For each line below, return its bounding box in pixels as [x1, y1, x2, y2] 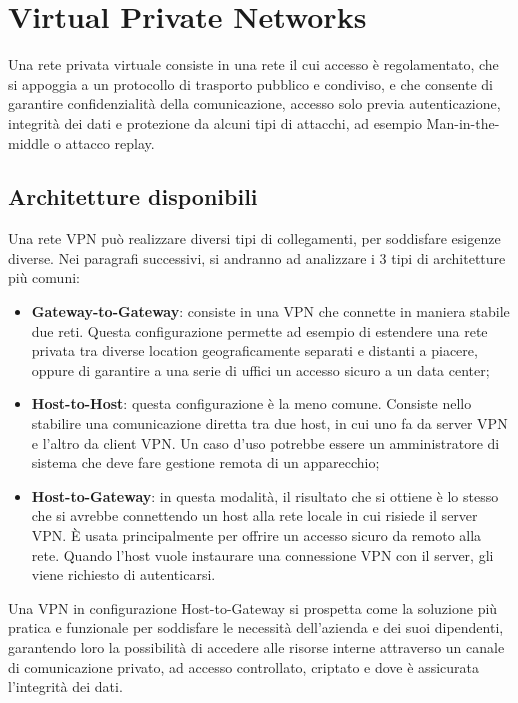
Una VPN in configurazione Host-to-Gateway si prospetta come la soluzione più [8, 597, 498, 618]
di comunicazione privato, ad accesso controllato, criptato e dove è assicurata [8, 656, 479, 677]
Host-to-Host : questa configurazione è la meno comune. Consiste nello [31, 393, 472, 414]
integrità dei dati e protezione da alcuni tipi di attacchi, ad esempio [8, 112, 422, 133]
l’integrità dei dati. [8, 676, 123, 697]
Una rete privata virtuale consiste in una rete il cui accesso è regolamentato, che [8, 54, 499, 75]
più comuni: [8, 267, 80, 288]
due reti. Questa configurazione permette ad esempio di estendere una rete [31, 320, 488, 341]
